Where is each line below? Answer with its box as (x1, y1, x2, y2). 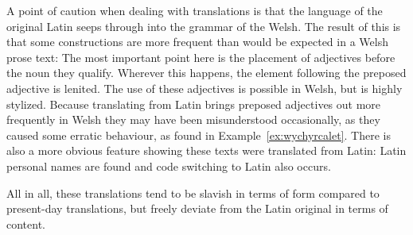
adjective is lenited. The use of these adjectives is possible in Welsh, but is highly (6, 79, 403, 96)
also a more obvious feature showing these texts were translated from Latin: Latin (6, 142, 407, 159)
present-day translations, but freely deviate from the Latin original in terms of (6, 200, 388, 217)
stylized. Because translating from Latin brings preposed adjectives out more (6, 95, 381, 112)
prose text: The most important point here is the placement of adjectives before (6, 48, 395, 65)
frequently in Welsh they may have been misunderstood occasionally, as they (6, 111, 380, 128)
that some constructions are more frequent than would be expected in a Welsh (6, 33, 388, 50)
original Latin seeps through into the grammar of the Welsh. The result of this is (6, 17, 401, 34)
